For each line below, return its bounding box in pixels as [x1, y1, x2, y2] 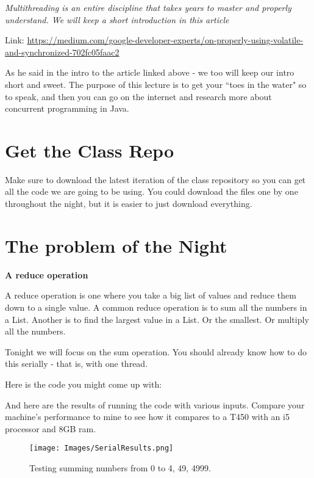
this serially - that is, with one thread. [5, 357, 148, 370]
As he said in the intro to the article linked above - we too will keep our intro [5, 66, 294, 79]
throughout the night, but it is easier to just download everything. [5, 197, 252, 210]
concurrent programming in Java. [5, 102, 129, 115]
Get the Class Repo [5, 137, 174, 162]
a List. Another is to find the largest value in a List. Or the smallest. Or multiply [5, 313, 309, 325]
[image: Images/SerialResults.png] [29, 444, 174, 453]
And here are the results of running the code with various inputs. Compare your [5, 398, 305, 411]
